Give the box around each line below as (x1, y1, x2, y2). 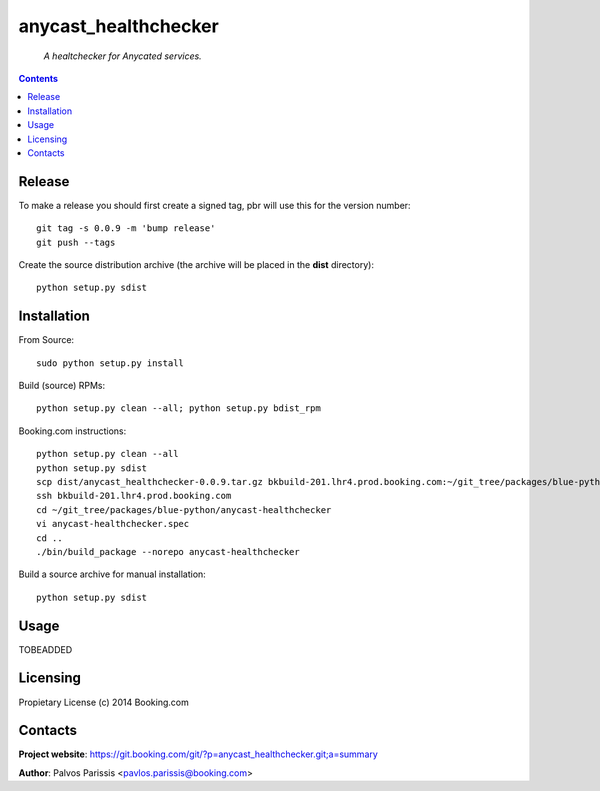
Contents (18, 72, 59, 84)
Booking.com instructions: (18, 425, 127, 437)
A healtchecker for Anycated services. (43, 50, 202, 62)
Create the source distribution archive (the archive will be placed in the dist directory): (18, 258, 375, 270)
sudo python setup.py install (36, 357, 185, 369)
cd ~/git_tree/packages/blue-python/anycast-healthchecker (36, 504, 332, 515)
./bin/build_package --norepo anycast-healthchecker (36, 546, 300, 557)
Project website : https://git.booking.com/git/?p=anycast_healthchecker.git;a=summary (18, 748, 379, 760)
